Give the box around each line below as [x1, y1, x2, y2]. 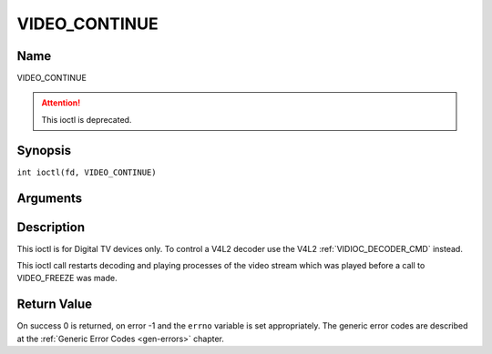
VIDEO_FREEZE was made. [16, 273, 118, 284]
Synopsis [16, 142, 72, 158]
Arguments [16, 190, 83, 206]
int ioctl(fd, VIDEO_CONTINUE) [16, 167, 157, 177]
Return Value [16, 297, 93, 312]
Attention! [41, 97, 81, 108]
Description [16, 219, 86, 235]
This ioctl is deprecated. [41, 114, 132, 125]
